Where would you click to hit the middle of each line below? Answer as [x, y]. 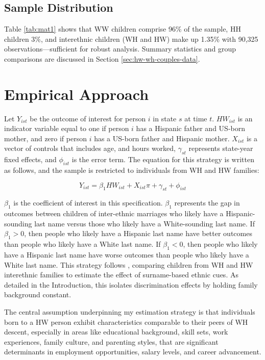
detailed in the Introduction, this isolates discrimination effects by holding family [131, 284]
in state [165, 118]
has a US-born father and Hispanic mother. [162, 138]
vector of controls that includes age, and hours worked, [90, 148]
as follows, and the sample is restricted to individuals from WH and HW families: [132, 170]
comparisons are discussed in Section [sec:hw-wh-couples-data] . [102, 58]
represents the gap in [207, 203]
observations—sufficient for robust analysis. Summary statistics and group [120, 49]
